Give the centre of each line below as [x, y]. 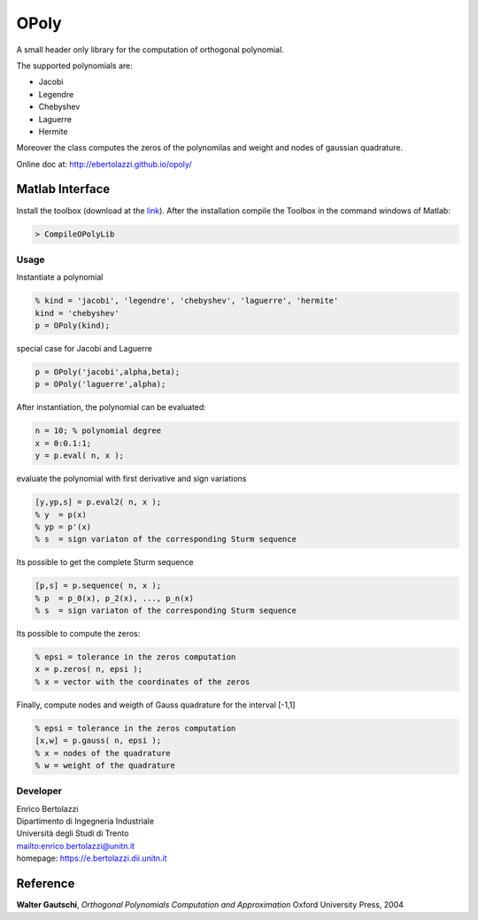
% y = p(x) [61, 514]
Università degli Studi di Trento [73, 833]
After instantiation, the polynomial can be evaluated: [112, 407]
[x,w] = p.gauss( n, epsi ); [98, 741]
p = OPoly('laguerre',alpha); [100, 384]
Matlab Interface [63, 189]
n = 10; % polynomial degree [98, 431]
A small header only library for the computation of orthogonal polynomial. [150, 50]
